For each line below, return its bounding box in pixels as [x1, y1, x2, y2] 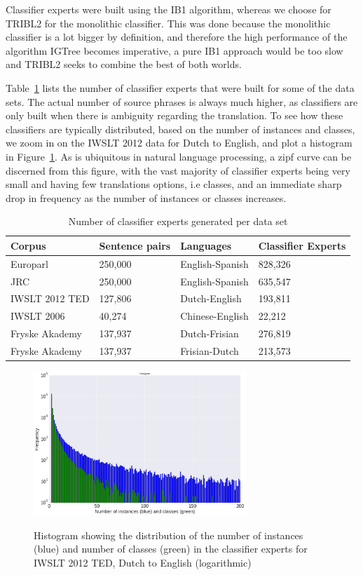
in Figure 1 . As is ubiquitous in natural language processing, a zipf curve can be [6, 149, 352, 163]
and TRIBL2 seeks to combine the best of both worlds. [6, 57, 242, 72]
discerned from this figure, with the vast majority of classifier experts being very [6, 163, 350, 177]
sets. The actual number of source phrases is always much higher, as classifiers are [6, 94, 358, 109]
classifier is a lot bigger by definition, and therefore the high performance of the [6, 29, 348, 44]
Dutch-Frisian [180, 326, 239, 341]
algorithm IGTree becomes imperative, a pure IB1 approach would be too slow [6, 43, 343, 57]
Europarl [11, 256, 48, 271]
